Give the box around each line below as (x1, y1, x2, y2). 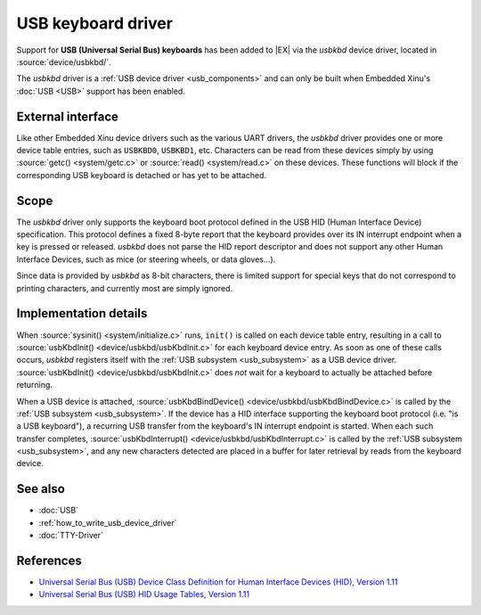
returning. (16, 380, 53, 390)
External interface (16, 109, 119, 124)
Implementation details (16, 306, 148, 321)
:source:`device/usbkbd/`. (16, 56, 111, 67)
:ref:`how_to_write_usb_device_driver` (38, 517, 177, 528)
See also (16, 481, 66, 496)
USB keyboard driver (16, 13, 174, 33)
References (16, 553, 82, 568)
